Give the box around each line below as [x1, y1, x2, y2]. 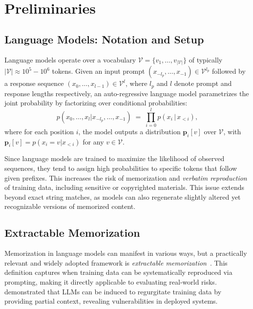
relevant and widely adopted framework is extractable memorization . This [4, 257, 228, 268]
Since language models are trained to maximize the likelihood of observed [4, 153, 225, 164]
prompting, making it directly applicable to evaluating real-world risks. [4, 277, 217, 287]
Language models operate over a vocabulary [4, 54, 136, 64]
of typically [189, 54, 223, 64]
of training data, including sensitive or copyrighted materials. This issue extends [4, 182, 245, 192]
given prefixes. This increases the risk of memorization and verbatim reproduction [4, 172, 247, 183]
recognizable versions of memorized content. [4, 201, 136, 211]
